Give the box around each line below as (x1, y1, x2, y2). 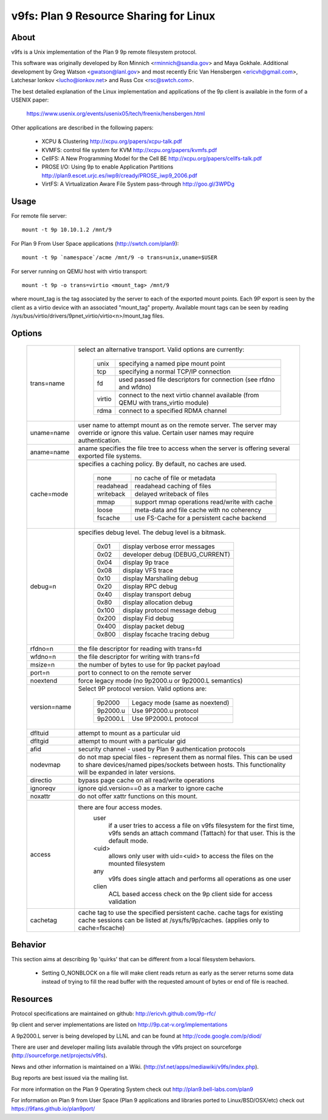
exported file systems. (78, 451, 142, 460)
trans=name (30, 379, 65, 388)
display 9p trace (122, 558, 169, 566)
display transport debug (122, 590, 191, 599)
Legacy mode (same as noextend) (131, 698, 230, 707)
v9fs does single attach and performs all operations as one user (108, 874, 292, 883)
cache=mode (30, 490, 69, 498)
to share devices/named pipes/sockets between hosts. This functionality (78, 760, 286, 769)
